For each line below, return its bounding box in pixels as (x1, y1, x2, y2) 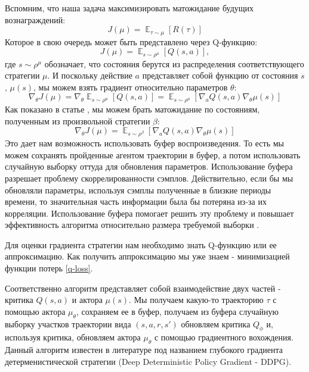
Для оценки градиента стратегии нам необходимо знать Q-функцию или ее (5, 238, 277, 251)
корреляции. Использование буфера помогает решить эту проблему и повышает (5, 207, 294, 219)
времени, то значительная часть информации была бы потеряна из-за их (5, 195, 267, 208)
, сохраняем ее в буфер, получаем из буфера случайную (76, 305, 279, 317)
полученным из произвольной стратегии (5, 114, 150, 127)
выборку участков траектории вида (5, 317, 131, 330)
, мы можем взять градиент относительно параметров (33, 80, 228, 93)
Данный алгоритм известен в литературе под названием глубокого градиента (5, 343, 283, 356)
